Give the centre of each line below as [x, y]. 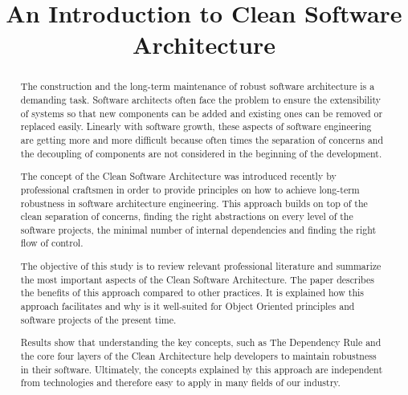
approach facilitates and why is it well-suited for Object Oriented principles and [188, 305]
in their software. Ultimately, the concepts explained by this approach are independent [202, 369]
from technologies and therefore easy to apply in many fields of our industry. [180, 383]
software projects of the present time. [98, 319]
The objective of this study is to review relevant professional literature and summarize [201, 266]
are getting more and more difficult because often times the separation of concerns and [202, 139]
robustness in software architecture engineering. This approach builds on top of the [194, 203]
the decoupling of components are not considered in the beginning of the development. [201, 153]
